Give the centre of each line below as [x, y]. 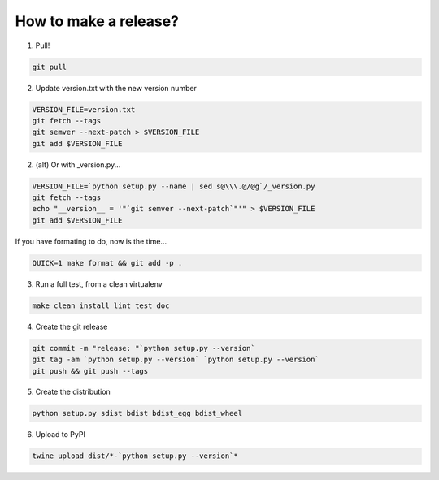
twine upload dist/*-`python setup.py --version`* [135, 456]
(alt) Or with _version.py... [78, 164]
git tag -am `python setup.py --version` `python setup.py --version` [176, 360]
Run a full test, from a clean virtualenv [99, 283]
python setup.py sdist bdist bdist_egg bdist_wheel [137, 413]
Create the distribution [73, 392]
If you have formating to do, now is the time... [91, 241]
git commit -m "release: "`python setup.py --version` [143, 348]
